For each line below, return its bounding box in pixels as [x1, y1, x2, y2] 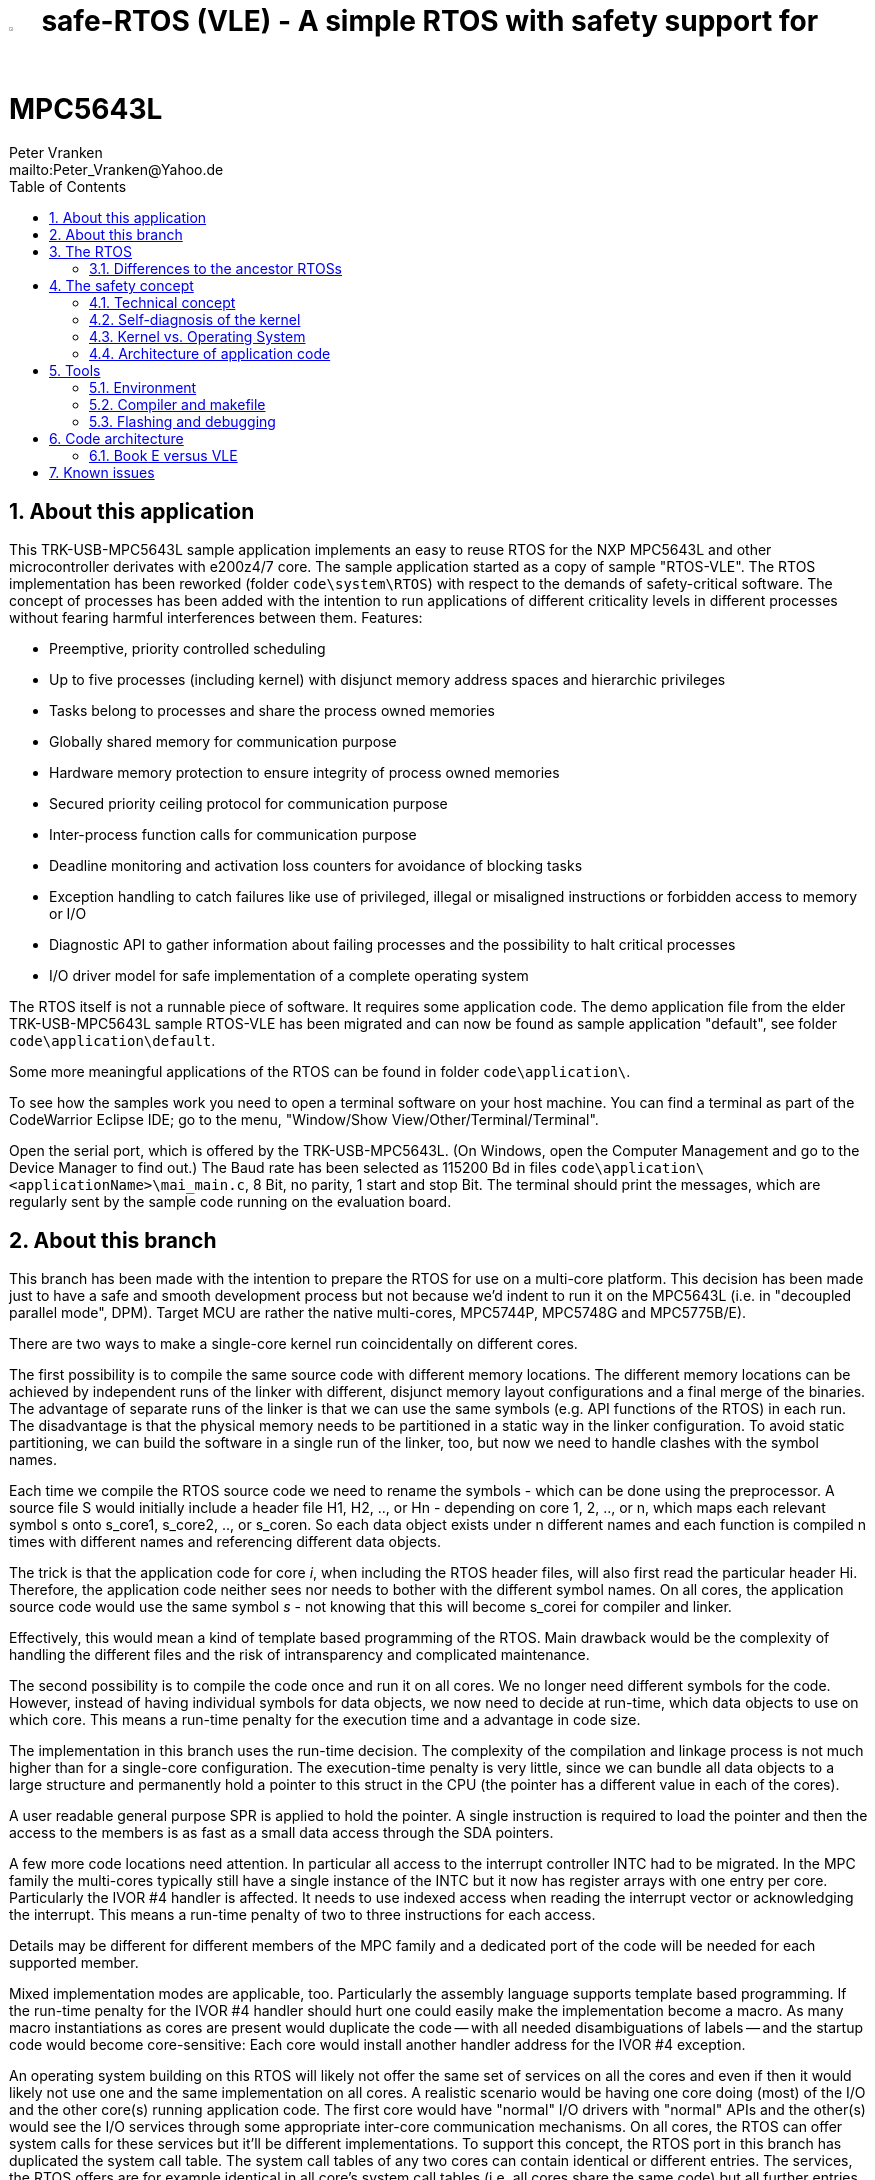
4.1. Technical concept [89, 294, 236, 312]
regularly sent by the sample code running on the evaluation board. [9, 1193, 452, 1211]
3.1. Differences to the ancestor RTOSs [89, 260, 343, 278]
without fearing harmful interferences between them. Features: [9, 609, 423, 627]
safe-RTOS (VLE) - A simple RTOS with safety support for [41, 4, 819, 38]
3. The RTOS [49, 243, 133, 261]
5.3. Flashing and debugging [89, 413, 276, 431]
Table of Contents [9, 178, 127, 196]
